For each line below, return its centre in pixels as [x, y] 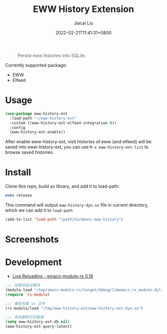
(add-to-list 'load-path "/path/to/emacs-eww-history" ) [64, 220]
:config [18, 128]
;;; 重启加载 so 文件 [25, 304]
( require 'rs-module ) [28, 295]
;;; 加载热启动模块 [23, 286]
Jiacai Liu [83, 23]
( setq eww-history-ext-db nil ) [38, 322]
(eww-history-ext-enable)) [38, 132]
